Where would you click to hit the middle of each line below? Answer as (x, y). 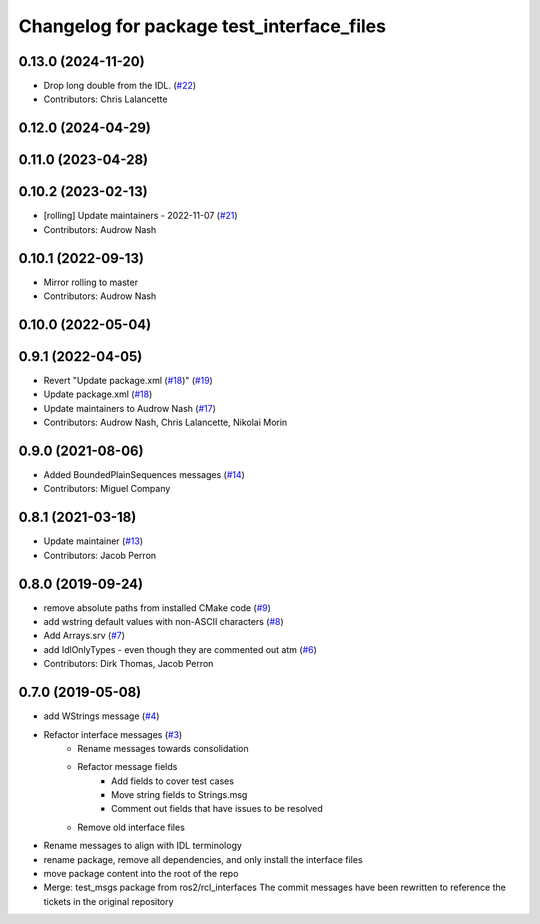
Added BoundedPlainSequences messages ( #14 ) (144, 475)
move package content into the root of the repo (141, 874)
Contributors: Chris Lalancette (105, 99)
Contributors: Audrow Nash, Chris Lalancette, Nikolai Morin (165, 422)
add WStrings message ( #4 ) (101, 716)
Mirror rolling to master (91, 282)
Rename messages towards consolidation (163, 748)
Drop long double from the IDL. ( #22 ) (120, 86)
